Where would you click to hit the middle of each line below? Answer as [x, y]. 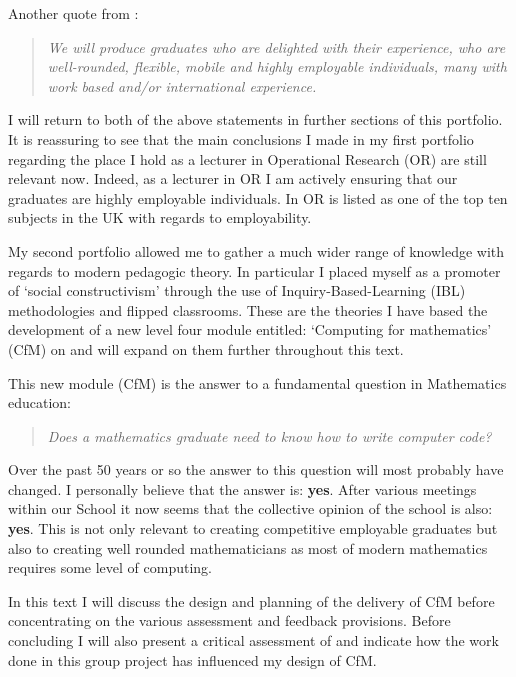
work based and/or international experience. [182, 85]
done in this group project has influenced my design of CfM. [192, 659]
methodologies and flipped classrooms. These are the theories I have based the [248, 309]
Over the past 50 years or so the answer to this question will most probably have [256, 469]
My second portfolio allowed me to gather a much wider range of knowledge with [256, 250]
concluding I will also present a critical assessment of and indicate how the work [253, 640]
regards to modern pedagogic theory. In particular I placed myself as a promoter [254, 270]
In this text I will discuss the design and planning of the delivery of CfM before [251, 600]
